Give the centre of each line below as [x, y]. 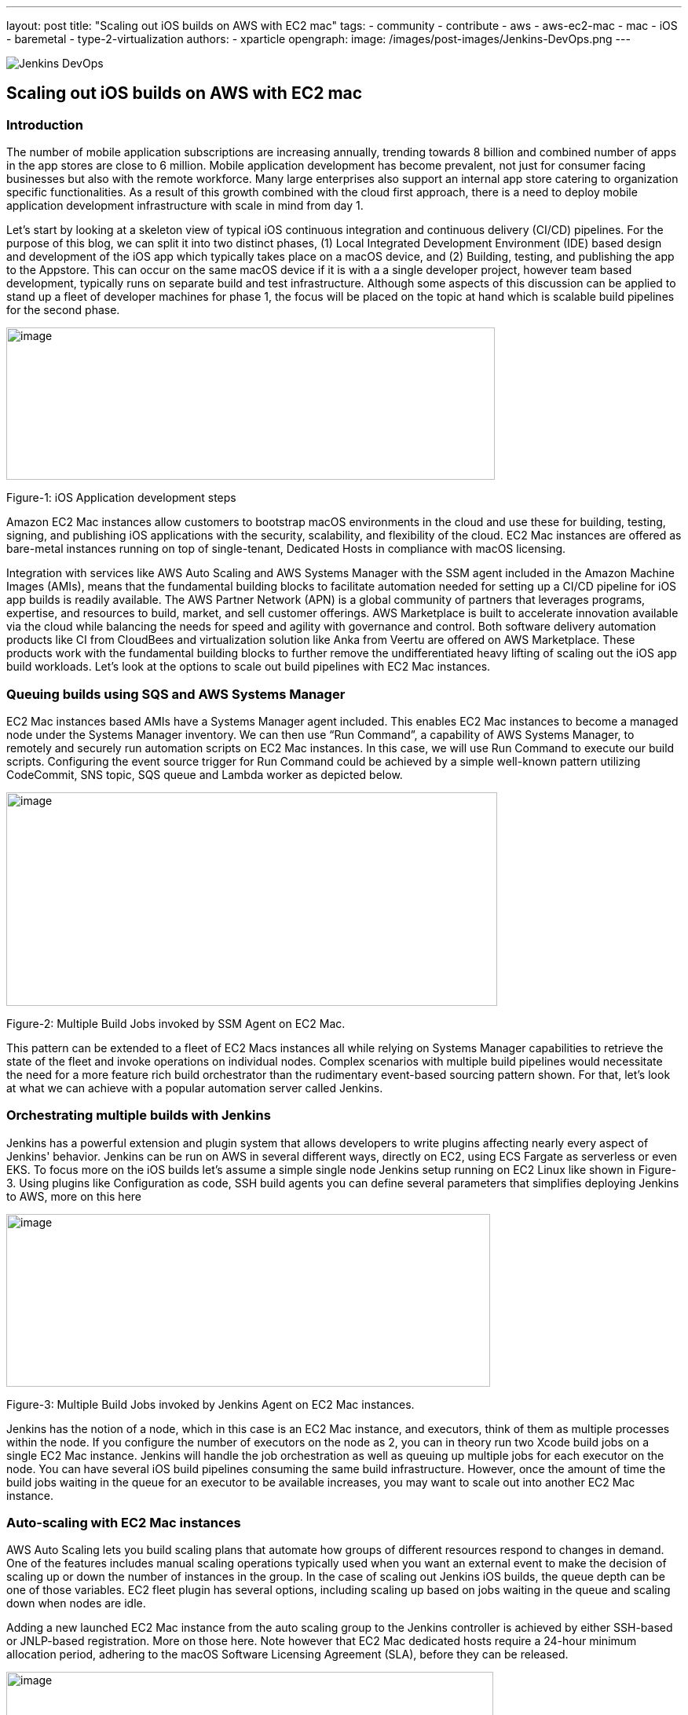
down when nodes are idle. [76, 1603]
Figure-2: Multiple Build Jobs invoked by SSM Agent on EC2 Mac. [176, 1023]
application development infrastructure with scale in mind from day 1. [185, 206]
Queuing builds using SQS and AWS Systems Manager [176, 694]
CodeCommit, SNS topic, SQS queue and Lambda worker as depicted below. [205, 774]
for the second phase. [63, 310]
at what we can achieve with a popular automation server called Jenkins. [195, 1088]
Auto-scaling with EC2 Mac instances [124, 1523]
